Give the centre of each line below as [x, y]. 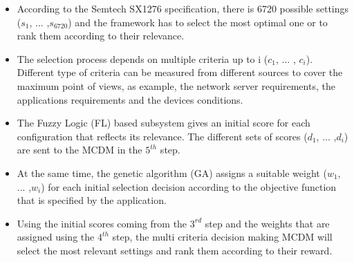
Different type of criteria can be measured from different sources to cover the [180, 72]
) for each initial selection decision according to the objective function [189, 186]
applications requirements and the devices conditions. [130, 99]
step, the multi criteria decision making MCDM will [222, 237]
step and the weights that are [267, 223]
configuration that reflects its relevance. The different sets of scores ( [162, 136]
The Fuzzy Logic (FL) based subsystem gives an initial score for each [164, 123]
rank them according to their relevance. [101, 36]
